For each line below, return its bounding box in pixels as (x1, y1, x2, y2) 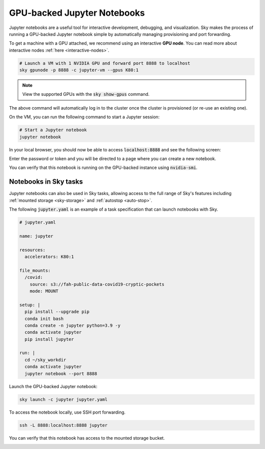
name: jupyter (19, 233, 53, 239)
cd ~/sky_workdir (25, 357, 66, 363)
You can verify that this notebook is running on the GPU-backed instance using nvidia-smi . (9, 165, 198, 170)
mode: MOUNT (29, 288, 59, 294)
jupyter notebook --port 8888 (25, 371, 98, 376)
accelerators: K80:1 (25, 254, 74, 260)
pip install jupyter (25, 337, 74, 342)
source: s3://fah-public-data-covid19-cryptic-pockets (29, 281, 164, 287)
